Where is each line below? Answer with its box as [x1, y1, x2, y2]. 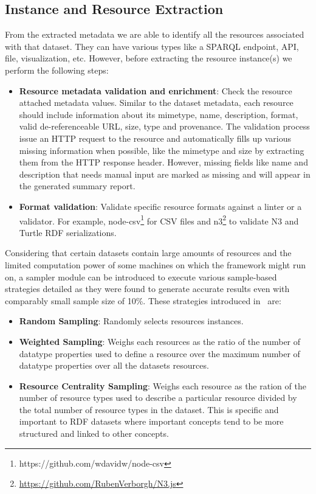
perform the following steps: [5, 63, 109, 76]
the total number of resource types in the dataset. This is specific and [19, 403, 279, 416]
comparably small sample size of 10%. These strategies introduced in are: [5, 294, 281, 307]
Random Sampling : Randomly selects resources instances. [19, 315, 244, 327]
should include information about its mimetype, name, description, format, [19, 108, 298, 120]
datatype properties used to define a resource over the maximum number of [19, 347, 300, 360]
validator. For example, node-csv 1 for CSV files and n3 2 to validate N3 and [19, 212, 299, 227]
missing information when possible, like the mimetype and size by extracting [19, 144, 304, 156]
